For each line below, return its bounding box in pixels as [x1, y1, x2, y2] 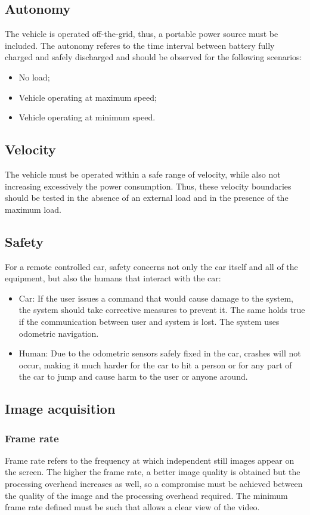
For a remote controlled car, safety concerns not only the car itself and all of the [5, 260, 298, 272]
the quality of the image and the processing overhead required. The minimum [5, 489, 288, 501]
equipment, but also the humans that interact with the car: [5, 272, 221, 284]
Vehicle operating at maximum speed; [18, 91, 157, 103]
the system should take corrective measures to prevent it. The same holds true [18, 303, 305, 316]
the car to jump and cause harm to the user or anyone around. [18, 370, 248, 383]
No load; [18, 70, 50, 83]
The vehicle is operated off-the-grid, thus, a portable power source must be [5, 27, 278, 40]
